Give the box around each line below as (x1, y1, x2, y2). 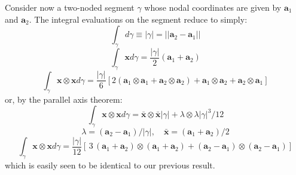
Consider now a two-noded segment (5, 1, 135, 13)
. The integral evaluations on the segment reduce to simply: (29, 13, 248, 25)
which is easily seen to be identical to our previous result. (5, 159, 215, 171)
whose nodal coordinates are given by (144, 1, 282, 13)
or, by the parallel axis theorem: (5, 93, 123, 105)
